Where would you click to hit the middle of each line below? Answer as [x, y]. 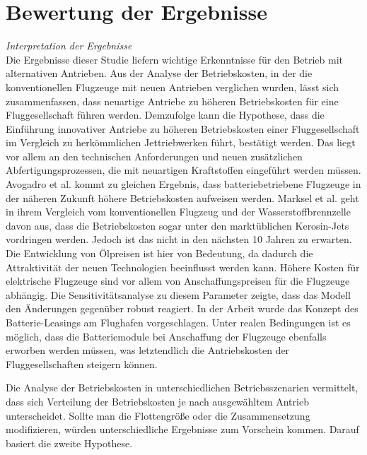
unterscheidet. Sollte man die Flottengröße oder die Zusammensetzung [158, 415]
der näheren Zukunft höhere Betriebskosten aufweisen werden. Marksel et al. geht [182, 197]
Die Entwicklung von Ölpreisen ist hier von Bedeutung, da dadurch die [159, 253]
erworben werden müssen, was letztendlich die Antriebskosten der [148, 350]
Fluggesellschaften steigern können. [82, 364]
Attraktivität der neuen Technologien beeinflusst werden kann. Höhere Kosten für [183, 267]
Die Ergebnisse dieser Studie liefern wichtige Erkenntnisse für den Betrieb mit [175, 59]
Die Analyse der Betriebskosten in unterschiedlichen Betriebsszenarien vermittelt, [182, 388]
